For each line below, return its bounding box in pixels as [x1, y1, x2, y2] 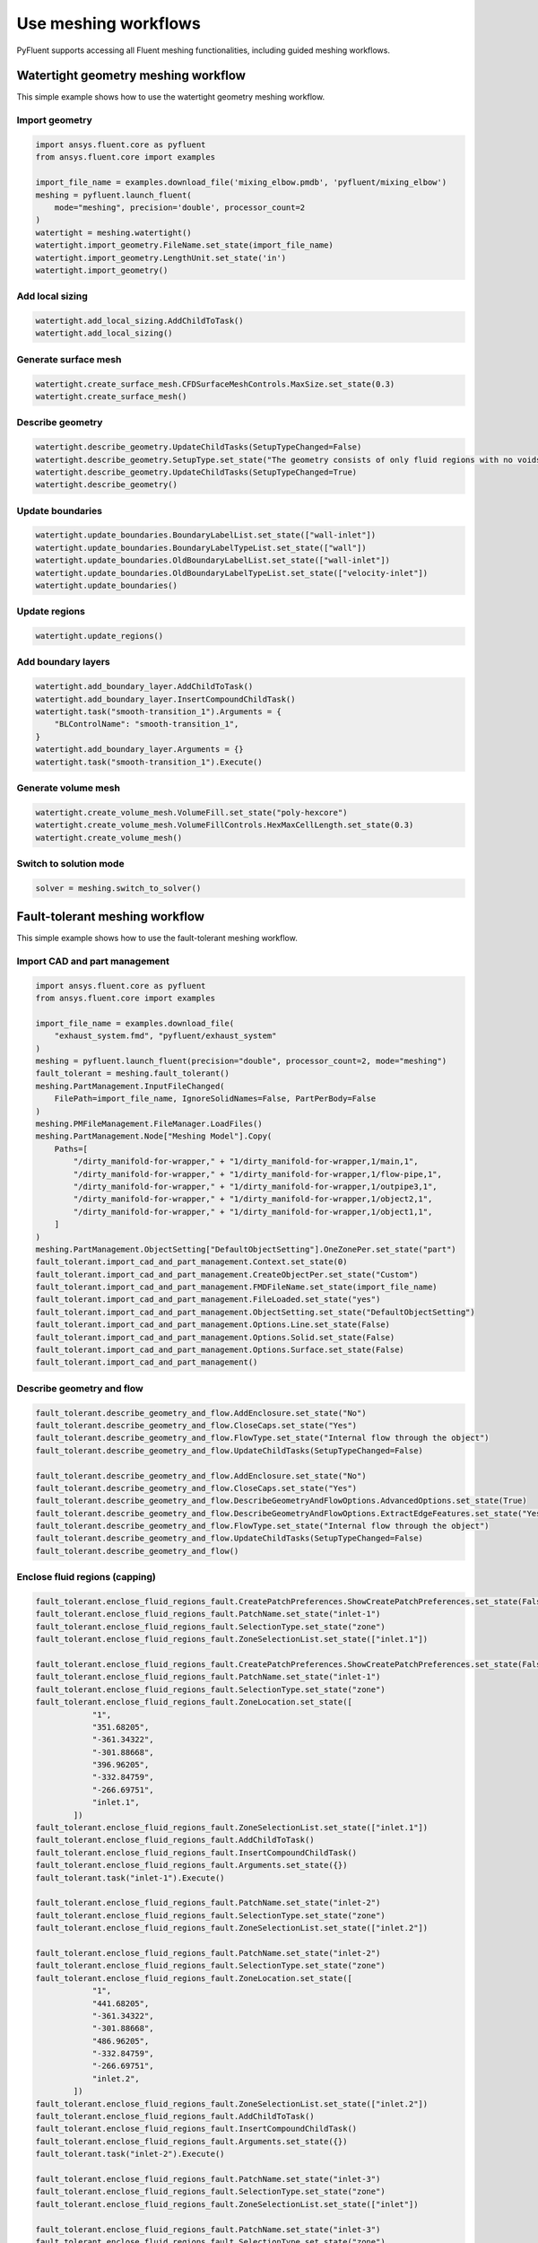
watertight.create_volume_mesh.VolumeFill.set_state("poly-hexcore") [35, 807, 348, 817]
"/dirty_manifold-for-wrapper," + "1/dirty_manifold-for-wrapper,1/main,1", [73, 1156, 419, 1166]
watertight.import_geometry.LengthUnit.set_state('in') [35, 252, 287, 263]
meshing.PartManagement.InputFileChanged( [35, 1081, 225, 1091]
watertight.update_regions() [35, 631, 164, 641]
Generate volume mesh [16, 781, 121, 794]
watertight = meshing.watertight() [35, 227, 192, 238]
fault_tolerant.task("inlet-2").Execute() [35, 2149, 225, 2160]
